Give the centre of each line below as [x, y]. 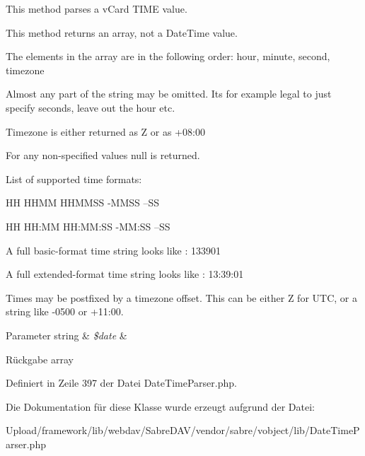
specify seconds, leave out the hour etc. [91, 107]
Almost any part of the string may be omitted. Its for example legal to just [169, 94]
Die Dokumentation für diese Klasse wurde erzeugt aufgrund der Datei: [160, 406]
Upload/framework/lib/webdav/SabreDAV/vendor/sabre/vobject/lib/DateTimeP [183, 430]
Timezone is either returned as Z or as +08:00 [105, 131]
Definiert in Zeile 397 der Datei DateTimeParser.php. [121, 383]
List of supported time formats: [74, 179]
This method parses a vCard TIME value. [97, 8]
